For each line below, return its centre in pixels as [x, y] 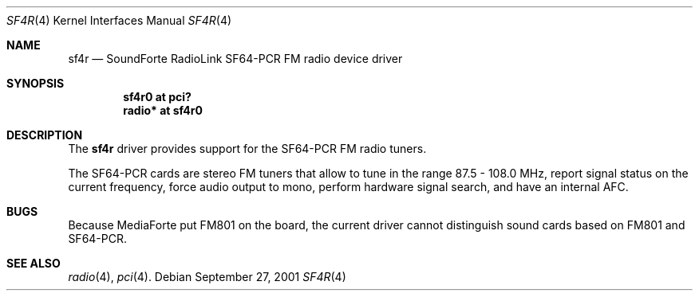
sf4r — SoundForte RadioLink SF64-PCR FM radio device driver [235, 59]
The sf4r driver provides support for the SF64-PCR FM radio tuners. [247, 148]
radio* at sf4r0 [163, 110]
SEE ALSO [34, 263]
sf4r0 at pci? [157, 97]
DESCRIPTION [45, 135]
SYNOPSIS [36, 83]
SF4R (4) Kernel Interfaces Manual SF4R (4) [119, 20]
